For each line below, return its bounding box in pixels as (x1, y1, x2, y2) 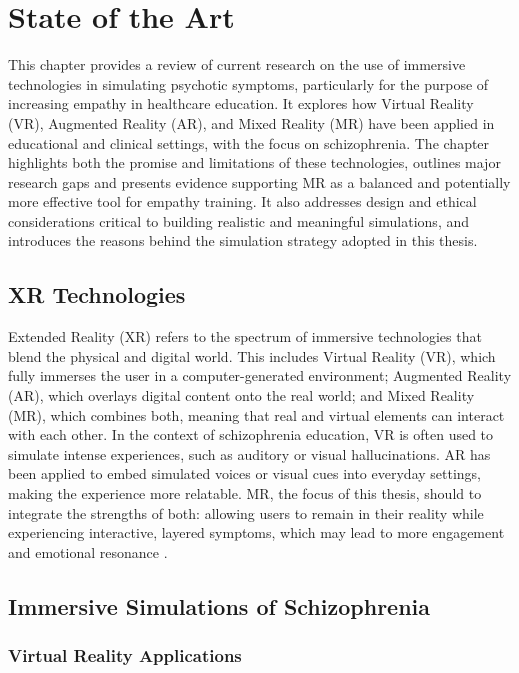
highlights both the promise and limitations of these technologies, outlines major (8, 152, 501, 173)
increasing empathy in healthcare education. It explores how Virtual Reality (8, 93, 474, 114)
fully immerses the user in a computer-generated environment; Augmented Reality (8, 365, 512, 386)
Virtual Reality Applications (8, 643, 242, 668)
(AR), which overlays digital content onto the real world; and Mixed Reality (8, 385, 475, 406)
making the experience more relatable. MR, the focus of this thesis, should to (8, 483, 482, 504)
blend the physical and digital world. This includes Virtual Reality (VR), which (8, 345, 496, 366)
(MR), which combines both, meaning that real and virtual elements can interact (8, 404, 505, 425)
